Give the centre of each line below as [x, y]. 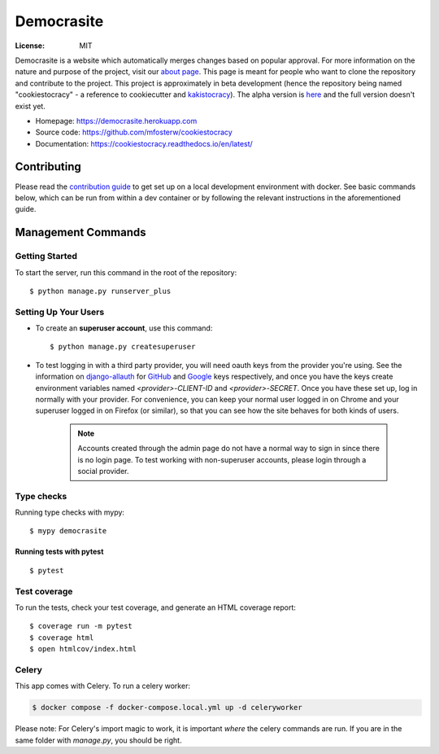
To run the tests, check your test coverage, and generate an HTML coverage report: [156, 607]
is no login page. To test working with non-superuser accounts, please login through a [222, 459]
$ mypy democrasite [68, 531]
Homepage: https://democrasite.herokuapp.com [116, 121]
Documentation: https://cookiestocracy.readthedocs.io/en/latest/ [144, 143]
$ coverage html [62, 638]
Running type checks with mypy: [70, 512]
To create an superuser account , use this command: [124, 328]
